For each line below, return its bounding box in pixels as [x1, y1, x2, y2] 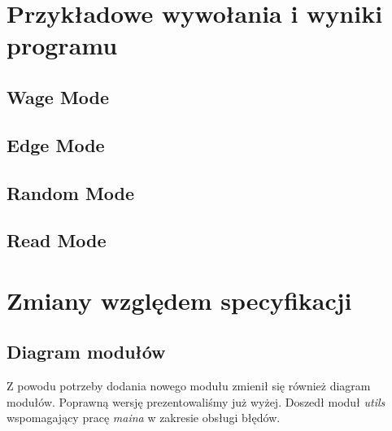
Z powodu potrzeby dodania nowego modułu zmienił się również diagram [7, 377, 371, 394]
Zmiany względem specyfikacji [7, 283, 352, 316]
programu [7, 28, 118, 62]
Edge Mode [7, 132, 105, 157]
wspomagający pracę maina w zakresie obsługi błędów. [7, 409, 281, 426]
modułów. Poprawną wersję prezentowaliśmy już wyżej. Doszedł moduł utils [7, 393, 385, 410]
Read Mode [7, 228, 107, 253]
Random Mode [7, 180, 135, 205]
